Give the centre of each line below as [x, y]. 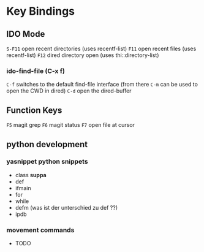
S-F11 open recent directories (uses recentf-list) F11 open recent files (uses [101, 48]
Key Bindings [41, 11]
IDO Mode [26, 34]
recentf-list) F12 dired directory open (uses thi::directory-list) [83, 55]
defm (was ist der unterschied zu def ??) [66, 207]
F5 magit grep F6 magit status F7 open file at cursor [70, 125]
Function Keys [34, 110]
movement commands [40, 230]
